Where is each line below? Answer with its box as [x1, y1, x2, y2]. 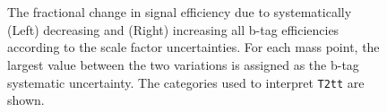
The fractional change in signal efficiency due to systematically [7, 3, 352, 22]
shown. [7, 90, 45, 109]
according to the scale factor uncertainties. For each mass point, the [7, 38, 380, 56]
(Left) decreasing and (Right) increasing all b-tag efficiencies [7, 20, 340, 39]
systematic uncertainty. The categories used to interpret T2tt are [7, 73, 365, 91]
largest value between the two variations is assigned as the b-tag [7, 55, 359, 73]
